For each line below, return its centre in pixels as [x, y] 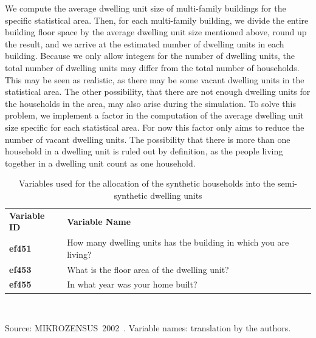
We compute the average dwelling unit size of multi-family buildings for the [146, 8]
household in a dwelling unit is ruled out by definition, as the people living [144, 151]
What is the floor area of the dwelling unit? [148, 269]
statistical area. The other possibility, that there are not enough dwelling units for [158, 91]
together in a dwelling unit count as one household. [100, 163]
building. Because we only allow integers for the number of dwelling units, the [150, 56]
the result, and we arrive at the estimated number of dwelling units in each [145, 43]
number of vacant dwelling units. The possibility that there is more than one [148, 139]
